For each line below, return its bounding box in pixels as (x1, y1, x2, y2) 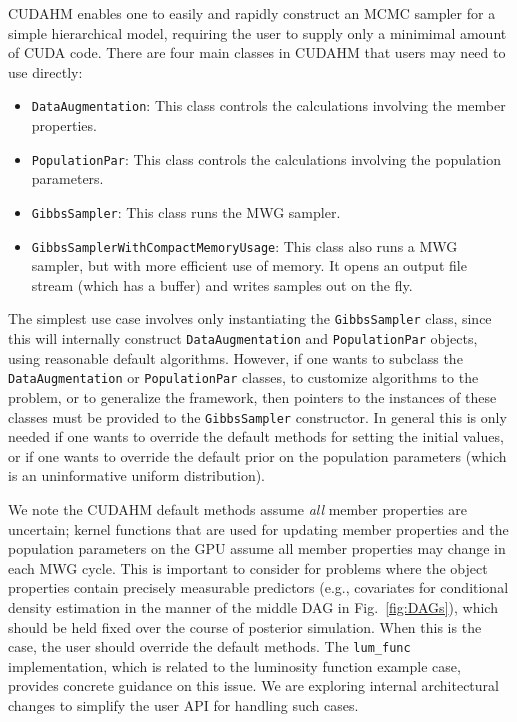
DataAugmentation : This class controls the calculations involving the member (31, 95, 506, 116)
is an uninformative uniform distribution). (8, 465, 266, 486)
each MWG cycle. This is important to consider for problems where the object (8, 557, 488, 578)
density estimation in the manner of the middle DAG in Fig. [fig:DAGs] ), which (8, 596, 498, 617)
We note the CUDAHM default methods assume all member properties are (8, 498, 467, 519)
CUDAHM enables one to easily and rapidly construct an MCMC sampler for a (8, 3, 496, 23)
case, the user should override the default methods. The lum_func (8, 636, 411, 657)
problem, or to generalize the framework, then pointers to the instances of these (8, 386, 497, 407)
